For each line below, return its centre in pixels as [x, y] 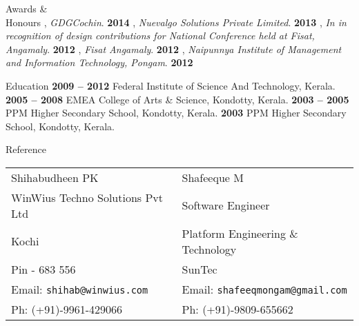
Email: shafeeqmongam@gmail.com [264, 289]
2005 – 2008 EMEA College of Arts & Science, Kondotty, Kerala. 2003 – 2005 [177, 99]
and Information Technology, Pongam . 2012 [99, 62]
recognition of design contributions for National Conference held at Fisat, [160, 35]
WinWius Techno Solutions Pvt [87, 197]
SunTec [200, 269]
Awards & [27, 8]
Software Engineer [226, 205]
